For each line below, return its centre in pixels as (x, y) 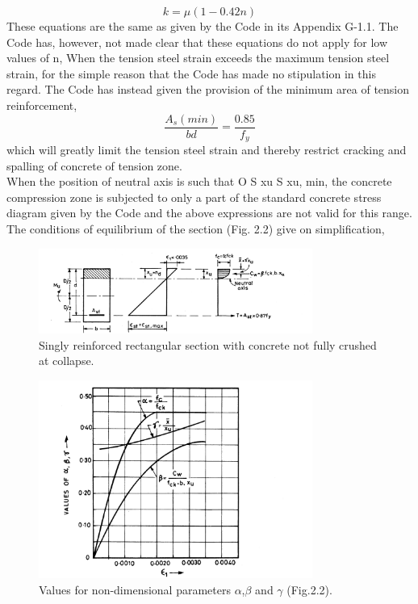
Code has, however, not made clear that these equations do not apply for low (197, 42)
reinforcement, (42, 105)
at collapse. (67, 361)
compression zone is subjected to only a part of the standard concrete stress (194, 197)
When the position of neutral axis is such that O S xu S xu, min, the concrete (199, 181)
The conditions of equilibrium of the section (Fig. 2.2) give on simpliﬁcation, (196, 229)
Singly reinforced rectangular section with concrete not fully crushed (208, 344)
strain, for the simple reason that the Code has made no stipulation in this (191, 73)
